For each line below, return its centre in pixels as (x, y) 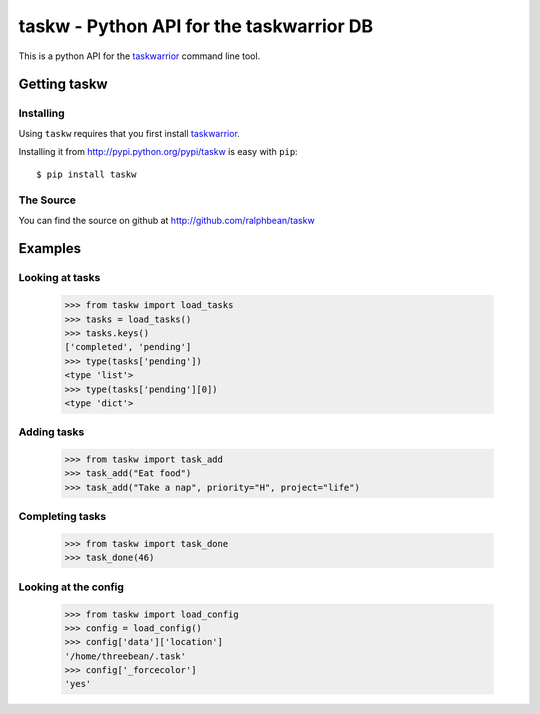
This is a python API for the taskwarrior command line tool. (139, 56)
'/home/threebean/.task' (125, 656)
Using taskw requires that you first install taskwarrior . (129, 133)
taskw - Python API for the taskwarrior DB (196, 26)
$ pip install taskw (86, 174)
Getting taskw (63, 84)
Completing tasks (62, 517)
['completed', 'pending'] (128, 347)
